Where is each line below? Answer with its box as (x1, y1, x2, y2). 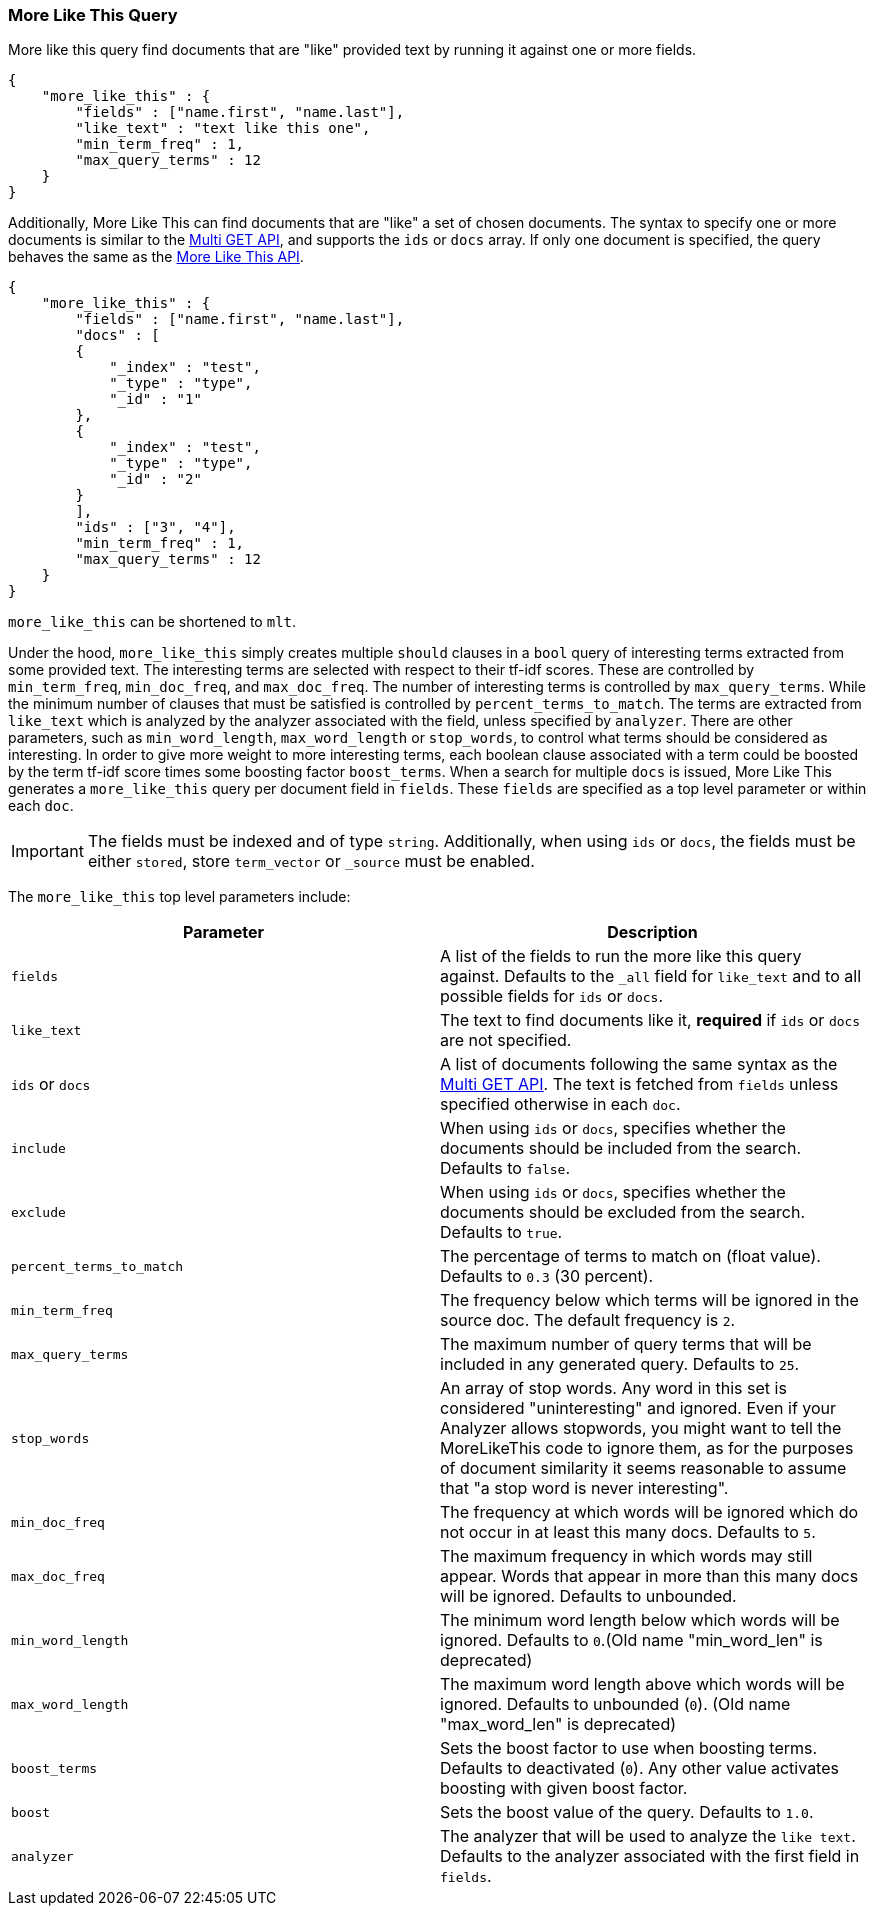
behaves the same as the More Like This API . (8, 248, 304, 266)
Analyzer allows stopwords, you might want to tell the (440, 1418, 842, 1439)
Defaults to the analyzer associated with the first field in (440, 1846, 860, 1867)
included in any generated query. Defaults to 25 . (440, 1354, 800, 1375)
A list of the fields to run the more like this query (440, 946, 802, 967)
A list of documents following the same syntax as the (440, 1054, 838, 1075)
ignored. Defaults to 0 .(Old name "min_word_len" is (440, 1630, 823, 1651)
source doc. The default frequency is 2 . (440, 1310, 736, 1331)
